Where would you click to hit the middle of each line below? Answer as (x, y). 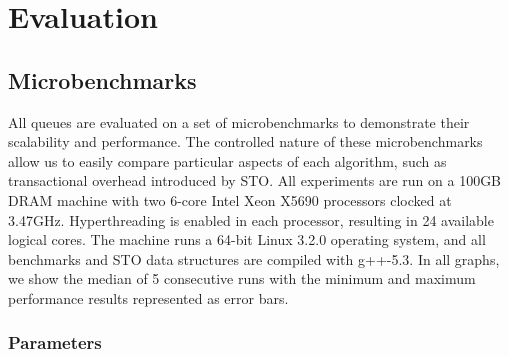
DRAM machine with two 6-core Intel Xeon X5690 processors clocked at (230, 199)
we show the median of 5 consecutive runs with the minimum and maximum (242, 278)
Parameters (55, 342)
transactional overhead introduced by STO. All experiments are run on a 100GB (255, 180)
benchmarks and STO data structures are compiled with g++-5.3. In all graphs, (254, 258)
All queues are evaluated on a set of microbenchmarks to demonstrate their (239, 121)
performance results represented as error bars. (148, 297)
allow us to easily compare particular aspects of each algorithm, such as (227, 160)
